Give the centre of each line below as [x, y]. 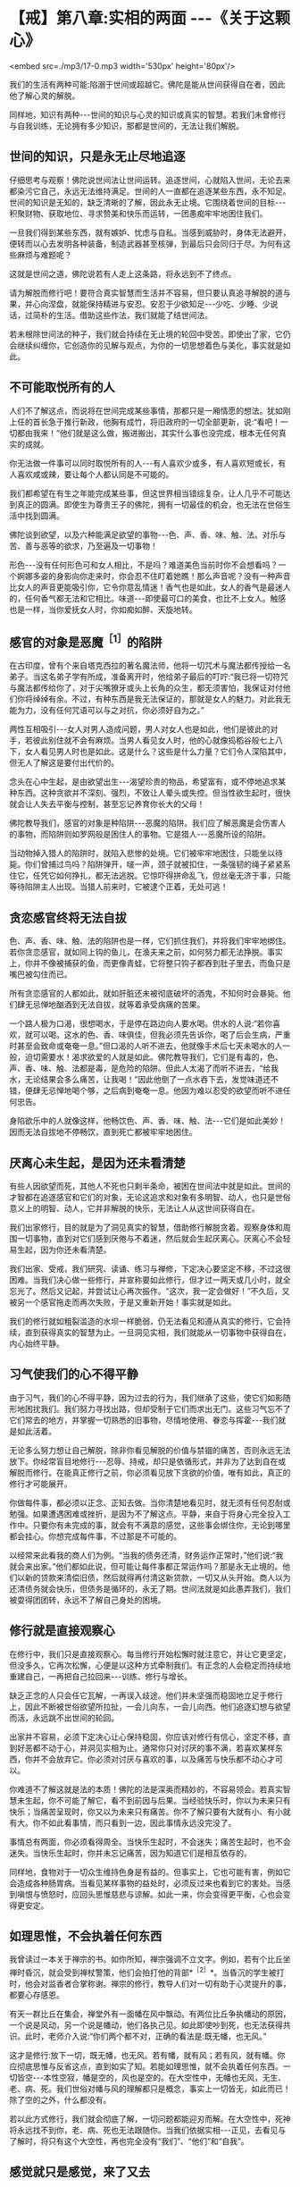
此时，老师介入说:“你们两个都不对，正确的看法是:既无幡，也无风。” [146, 2036]
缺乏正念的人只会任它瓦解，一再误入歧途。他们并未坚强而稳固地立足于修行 [146, 1695]
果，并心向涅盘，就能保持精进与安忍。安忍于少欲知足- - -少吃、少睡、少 [140, 304]
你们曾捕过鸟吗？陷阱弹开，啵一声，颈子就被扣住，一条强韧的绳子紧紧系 [158, 864]
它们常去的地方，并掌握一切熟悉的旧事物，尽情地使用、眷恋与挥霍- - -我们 [144, 1420]
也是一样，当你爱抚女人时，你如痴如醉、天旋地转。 [103, 610]
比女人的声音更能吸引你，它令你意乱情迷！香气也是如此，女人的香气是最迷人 [150, 587]
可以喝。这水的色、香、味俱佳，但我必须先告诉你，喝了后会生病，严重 [162, 1035]
